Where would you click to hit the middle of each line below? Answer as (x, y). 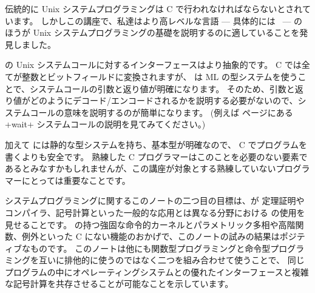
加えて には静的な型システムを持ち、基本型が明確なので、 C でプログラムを (156, 144)
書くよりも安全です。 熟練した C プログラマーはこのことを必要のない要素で (156, 156)
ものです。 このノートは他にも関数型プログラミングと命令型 (150, 248)
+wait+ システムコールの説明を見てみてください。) (105, 124)
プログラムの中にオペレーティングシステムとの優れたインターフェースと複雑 (157, 271)
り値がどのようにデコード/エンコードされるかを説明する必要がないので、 (151, 100)
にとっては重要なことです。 (76, 180)
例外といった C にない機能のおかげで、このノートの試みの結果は (151, 236)
